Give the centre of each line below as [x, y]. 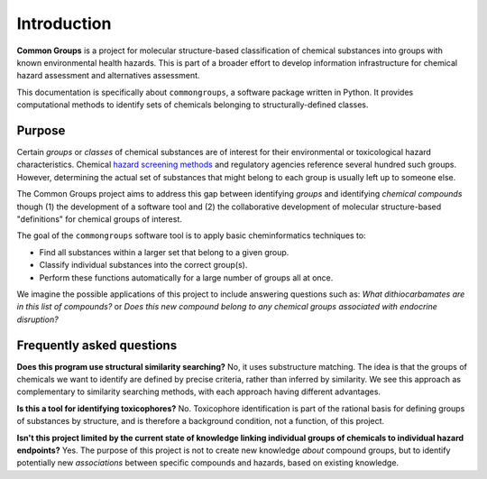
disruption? [37, 319]
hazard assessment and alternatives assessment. [108, 76]
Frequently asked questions [97, 345]
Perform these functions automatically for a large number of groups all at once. [186, 277]
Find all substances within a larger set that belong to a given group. [164, 252]
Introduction [64, 23]
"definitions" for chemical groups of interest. [99, 219]
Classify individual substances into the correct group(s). [143, 265]
